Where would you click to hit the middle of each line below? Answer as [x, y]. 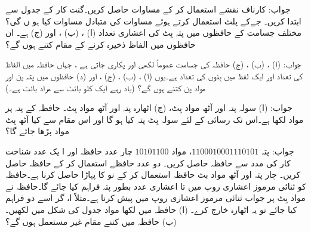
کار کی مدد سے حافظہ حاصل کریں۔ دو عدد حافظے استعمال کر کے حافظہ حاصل [148, 163]
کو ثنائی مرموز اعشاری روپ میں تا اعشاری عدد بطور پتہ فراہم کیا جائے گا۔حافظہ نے [156, 186]
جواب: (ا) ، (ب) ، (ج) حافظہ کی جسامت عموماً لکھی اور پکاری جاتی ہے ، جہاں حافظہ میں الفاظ [153, 64]
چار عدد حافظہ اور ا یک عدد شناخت [69, 151]
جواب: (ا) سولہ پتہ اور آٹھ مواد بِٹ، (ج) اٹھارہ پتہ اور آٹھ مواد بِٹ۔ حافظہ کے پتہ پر [149, 108]
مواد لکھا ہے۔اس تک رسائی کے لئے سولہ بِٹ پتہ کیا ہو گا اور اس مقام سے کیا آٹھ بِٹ [155, 119]
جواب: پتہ [278, 151]
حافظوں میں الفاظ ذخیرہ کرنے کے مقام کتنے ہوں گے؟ [101, 44]
